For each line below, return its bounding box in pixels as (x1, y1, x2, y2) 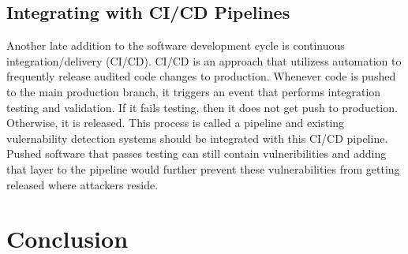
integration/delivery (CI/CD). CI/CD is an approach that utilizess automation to (6, 52, 402, 69)
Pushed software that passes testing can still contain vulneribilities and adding (6, 145, 387, 162)
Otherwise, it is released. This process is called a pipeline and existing (6, 114, 345, 131)
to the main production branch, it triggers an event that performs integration (6, 83, 381, 99)
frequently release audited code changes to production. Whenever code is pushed (6, 68, 396, 84)
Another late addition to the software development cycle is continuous (6, 37, 345, 54)
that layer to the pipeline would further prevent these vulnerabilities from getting (6, 160, 400, 177)
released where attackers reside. (6, 176, 159, 192)
